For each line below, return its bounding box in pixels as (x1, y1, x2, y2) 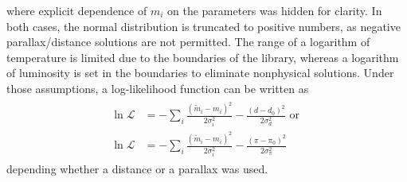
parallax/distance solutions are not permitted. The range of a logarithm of (6, 33, 370, 50)
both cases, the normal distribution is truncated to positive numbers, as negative (6, 17, 401, 34)
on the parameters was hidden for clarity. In (167, 2, 382, 18)
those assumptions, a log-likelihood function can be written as (6, 79, 309, 96)
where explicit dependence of (6, 2, 147, 18)
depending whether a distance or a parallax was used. (6, 161, 268, 177)
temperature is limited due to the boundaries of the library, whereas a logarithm (6, 48, 399, 65)
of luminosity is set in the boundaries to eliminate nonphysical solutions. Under (6, 64, 394, 81)
